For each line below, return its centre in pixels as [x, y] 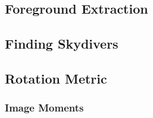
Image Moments [44, 108]
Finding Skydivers [62, 44]
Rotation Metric [56, 78]
